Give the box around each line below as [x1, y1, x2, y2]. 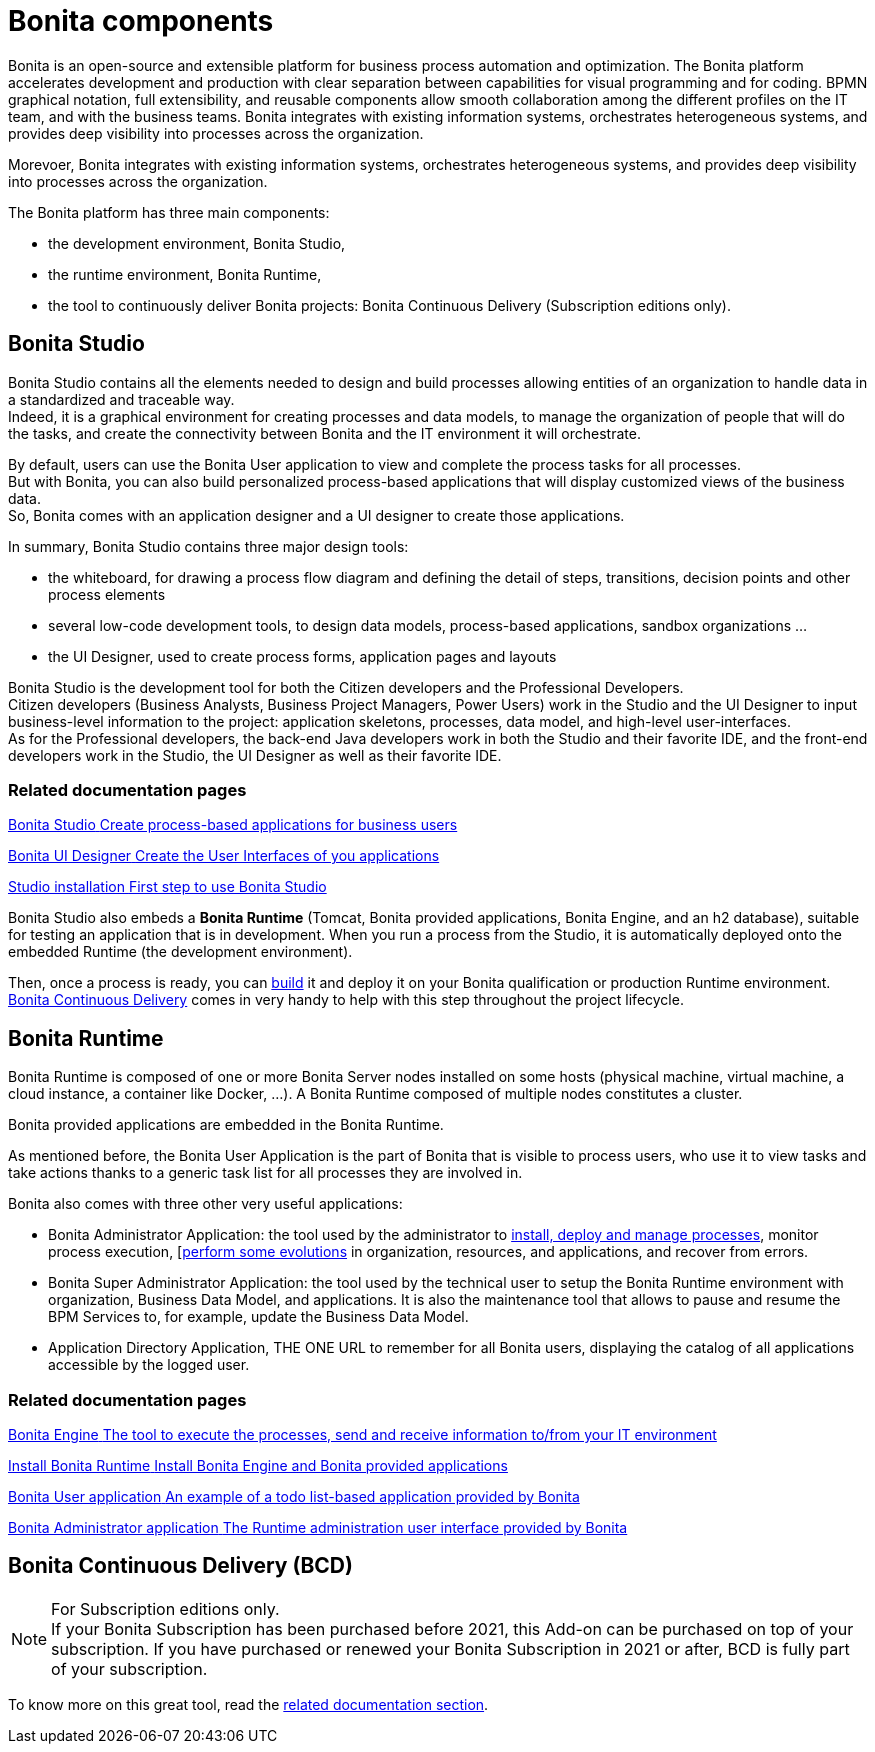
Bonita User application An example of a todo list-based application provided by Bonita [8, 1487, 580, 1505]
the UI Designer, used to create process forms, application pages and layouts [48, 647, 557, 665]
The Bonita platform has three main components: [8, 203, 330, 221]
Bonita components [8, 4, 274, 38]
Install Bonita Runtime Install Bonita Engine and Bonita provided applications [8, 1456, 508, 1474]
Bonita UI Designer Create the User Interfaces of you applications [8, 847, 440, 865]
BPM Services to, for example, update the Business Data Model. [48, 1308, 469, 1326]
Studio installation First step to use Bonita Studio [8, 878, 327, 896]
